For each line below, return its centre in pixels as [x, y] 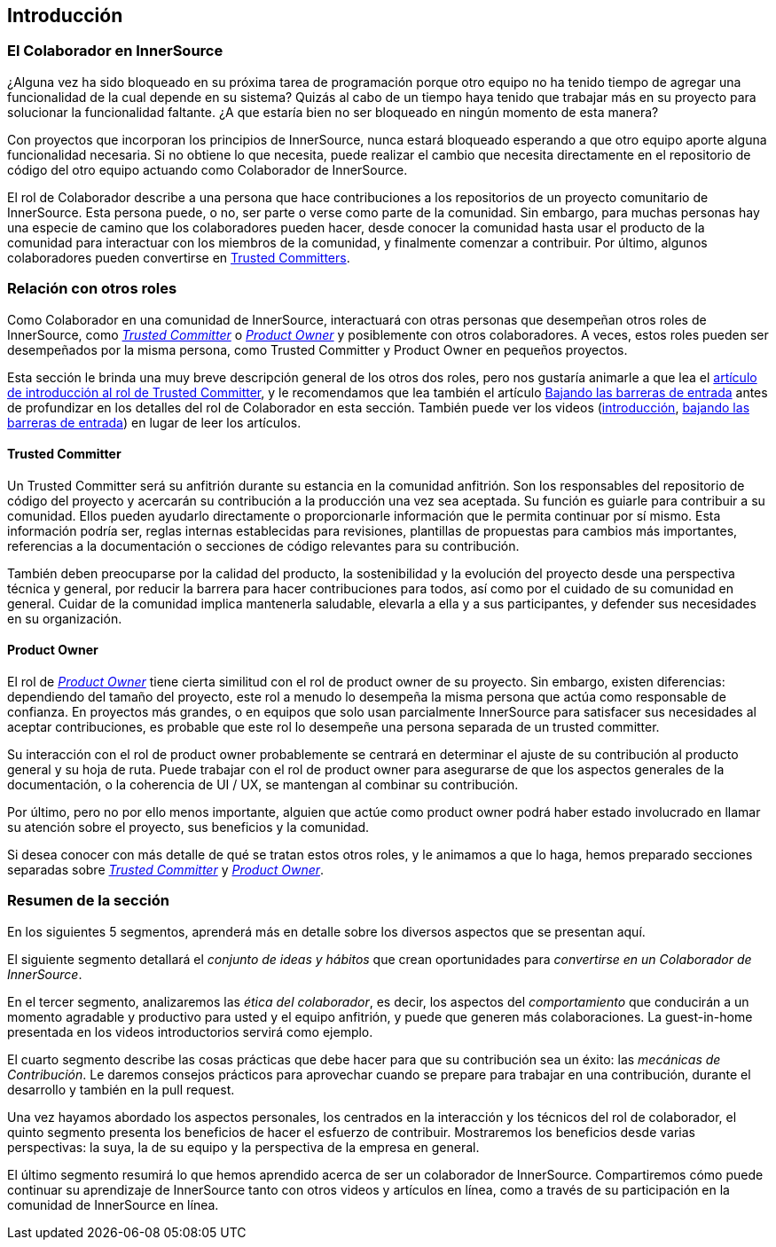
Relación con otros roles [92, 289]
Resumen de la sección [88, 901]
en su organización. [65, 618]
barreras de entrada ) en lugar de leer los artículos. [154, 422]
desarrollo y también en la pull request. [121, 1089]
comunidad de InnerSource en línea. [113, 1204]
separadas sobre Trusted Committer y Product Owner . [166, 869]
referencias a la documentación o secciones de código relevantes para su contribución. [263, 545]
